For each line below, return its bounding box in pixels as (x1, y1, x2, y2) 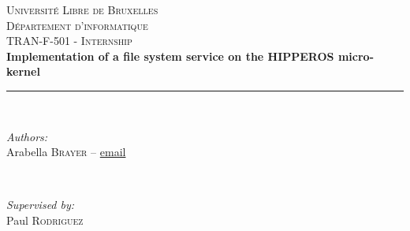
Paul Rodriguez (6, 211, 84, 228)
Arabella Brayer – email (6, 143, 126, 160)
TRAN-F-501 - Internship (6, 32, 132, 49)
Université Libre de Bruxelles (6, 2, 158, 17)
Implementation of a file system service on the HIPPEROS (6, 47, 334, 64)
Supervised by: (6, 196, 75, 213)
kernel (6, 63, 40, 80)
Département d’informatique (6, 17, 148, 33)
